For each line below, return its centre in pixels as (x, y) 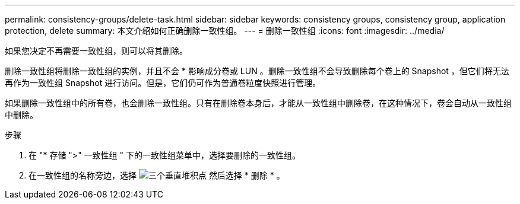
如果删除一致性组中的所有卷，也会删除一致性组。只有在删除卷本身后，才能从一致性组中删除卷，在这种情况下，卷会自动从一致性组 (258, 103)
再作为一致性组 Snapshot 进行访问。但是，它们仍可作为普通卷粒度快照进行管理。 (163, 83)
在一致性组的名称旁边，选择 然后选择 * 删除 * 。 (157, 175)
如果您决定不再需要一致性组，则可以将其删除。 (96, 51)
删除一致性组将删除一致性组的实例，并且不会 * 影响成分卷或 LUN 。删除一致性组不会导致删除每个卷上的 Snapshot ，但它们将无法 (257, 71)
